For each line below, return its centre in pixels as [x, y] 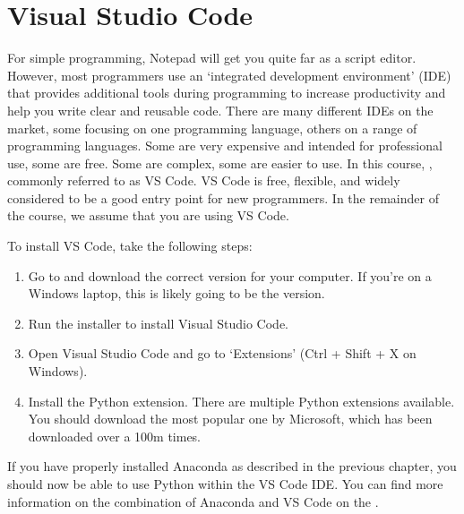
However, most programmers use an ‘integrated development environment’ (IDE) [229, 75]
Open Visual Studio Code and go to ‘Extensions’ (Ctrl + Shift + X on [222, 353]
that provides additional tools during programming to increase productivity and [227, 93]
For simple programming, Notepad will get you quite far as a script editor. [212, 58]
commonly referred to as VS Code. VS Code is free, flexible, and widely [204, 180]
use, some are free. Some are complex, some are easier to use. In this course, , [220, 163]
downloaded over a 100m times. [115, 436]
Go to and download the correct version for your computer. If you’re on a [230, 275]
